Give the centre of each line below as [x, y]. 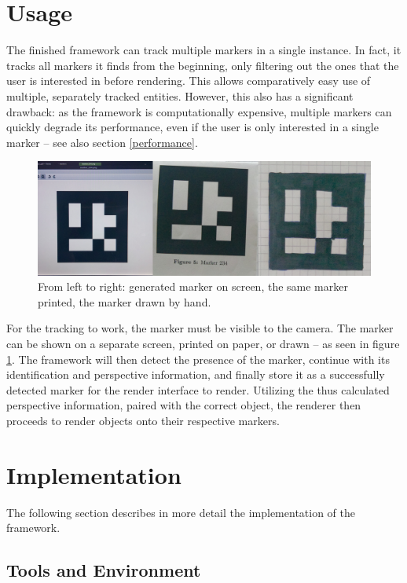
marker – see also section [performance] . [102, 142]
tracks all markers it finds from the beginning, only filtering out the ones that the [203, 65]
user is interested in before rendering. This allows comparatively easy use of [189, 81]
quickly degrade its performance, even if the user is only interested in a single [192, 127]
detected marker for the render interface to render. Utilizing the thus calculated [198, 389]
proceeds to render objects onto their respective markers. [143, 420]
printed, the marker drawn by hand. [125, 301]
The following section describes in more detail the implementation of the [181, 512]
